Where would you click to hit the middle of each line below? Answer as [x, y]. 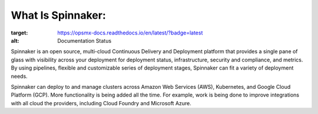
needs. [19, 76]
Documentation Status [85, 40]
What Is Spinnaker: [58, 15]
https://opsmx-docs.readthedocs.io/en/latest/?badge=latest [130, 33]
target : [19, 33]
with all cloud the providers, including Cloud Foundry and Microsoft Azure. [101, 103]
